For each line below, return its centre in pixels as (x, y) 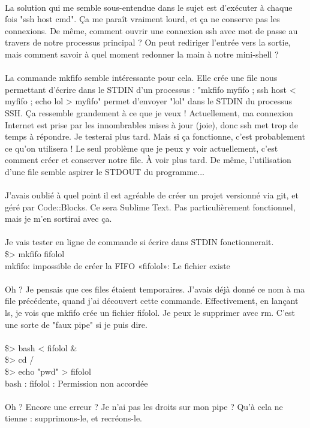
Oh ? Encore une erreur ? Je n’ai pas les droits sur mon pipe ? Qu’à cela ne (144, 406)
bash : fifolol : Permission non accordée (76, 383)
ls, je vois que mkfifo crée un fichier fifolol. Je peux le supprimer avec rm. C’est (150, 313)
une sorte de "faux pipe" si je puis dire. (76, 324)
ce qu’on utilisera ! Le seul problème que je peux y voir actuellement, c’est (142, 148)
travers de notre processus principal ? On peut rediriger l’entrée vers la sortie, (148, 42)
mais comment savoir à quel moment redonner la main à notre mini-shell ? (142, 54)
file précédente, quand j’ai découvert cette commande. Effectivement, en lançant (152, 301)
